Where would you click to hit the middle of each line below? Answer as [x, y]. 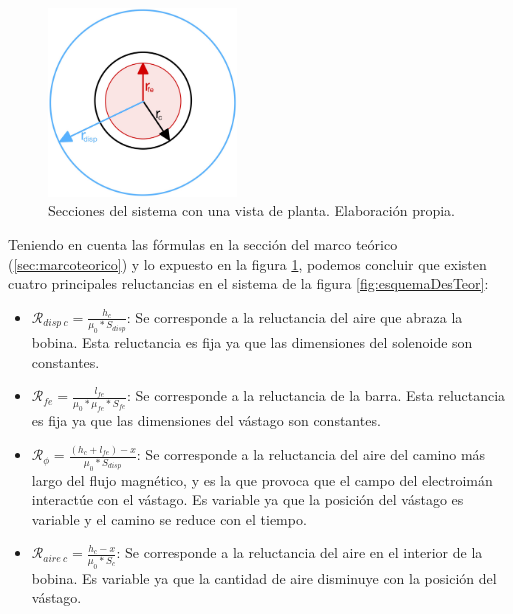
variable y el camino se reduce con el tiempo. [169, 518]
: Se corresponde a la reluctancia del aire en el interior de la [299, 552]
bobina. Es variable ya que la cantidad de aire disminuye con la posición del [264, 577]
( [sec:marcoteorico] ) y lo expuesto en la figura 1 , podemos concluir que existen [247, 263]
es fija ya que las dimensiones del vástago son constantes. [206, 420]
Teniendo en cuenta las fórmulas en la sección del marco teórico [203, 243]
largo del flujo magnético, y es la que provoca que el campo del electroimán [262, 479]
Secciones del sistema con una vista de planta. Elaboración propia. [251, 210]
